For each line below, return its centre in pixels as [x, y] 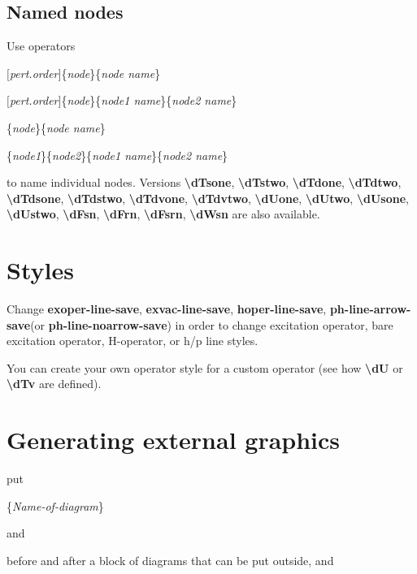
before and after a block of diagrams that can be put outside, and [170, 560]
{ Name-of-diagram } [55, 505]
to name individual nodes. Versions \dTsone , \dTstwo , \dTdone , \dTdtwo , [204, 182]
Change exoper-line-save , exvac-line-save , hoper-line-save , [167, 309]
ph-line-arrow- [370, 309]
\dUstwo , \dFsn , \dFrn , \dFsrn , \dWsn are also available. [163, 214]
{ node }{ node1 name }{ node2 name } [149, 100]
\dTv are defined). [54, 384]
